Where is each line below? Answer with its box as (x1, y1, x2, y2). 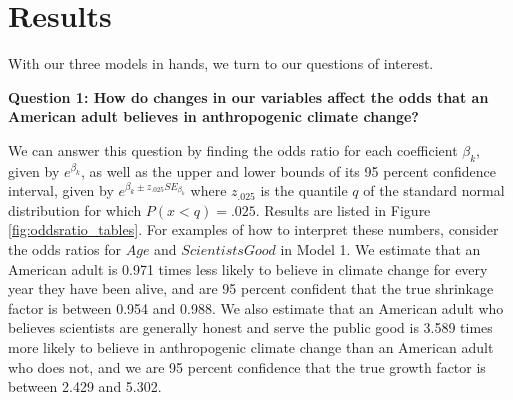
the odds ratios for (8, 239, 122, 260)
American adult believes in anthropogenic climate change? (8, 106, 419, 127)
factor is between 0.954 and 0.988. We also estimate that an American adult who (8, 297, 504, 318)
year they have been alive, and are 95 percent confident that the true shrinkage (8, 278, 494, 299)
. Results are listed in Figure (255, 199, 431, 220)
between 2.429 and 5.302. (8, 376, 162, 397)
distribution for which (8, 199, 142, 220)
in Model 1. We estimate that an (280, 239, 481, 260)
